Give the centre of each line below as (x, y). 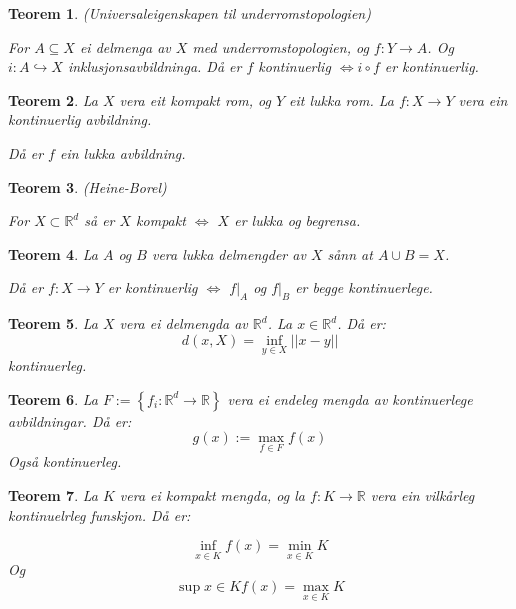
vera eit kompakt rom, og (195, 99)
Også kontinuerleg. (65, 461)
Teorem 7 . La (53, 494)
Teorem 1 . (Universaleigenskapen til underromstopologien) (189, 13)
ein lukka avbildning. (122, 152)
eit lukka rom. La (341, 99)
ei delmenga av (125, 46)
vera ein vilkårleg (422, 494)
